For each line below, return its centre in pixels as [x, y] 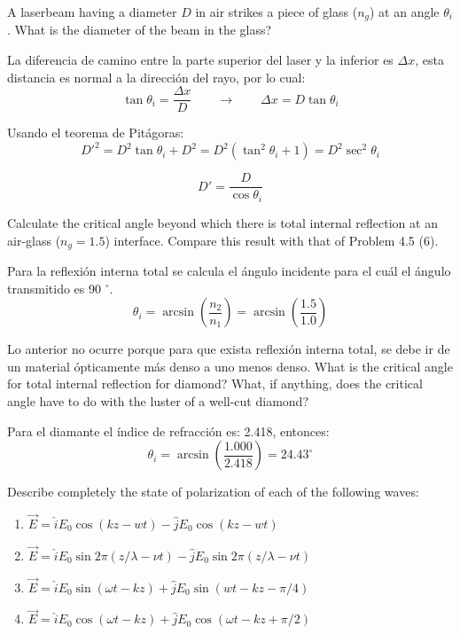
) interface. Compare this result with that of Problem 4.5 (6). [272, 240]
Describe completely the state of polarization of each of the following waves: [213, 492]
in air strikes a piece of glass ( [277, 12]
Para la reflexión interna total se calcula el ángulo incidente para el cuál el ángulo [229, 270]
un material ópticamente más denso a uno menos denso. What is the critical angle [230, 366]
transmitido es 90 [54, 288]
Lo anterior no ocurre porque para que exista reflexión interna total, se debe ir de [229, 349]
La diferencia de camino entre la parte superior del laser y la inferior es [200, 60]
